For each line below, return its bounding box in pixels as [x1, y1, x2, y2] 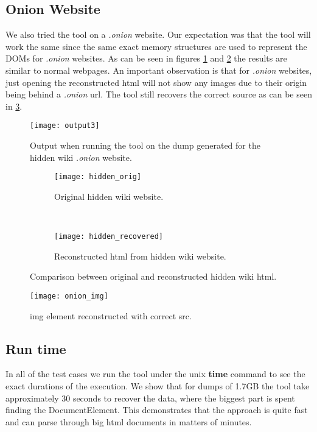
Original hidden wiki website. [54, 189, 164, 202]
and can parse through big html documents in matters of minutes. [5, 415, 252, 428]
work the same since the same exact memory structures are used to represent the [5, 40, 307, 52]
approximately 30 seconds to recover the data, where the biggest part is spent [5, 391, 295, 404]
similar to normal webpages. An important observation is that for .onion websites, [5, 63, 312, 76]
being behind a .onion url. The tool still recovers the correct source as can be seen [5, 88, 312, 101]
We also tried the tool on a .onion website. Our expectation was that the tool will [5, 28, 311, 41]
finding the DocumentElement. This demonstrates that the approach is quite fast [5, 403, 308, 416]
